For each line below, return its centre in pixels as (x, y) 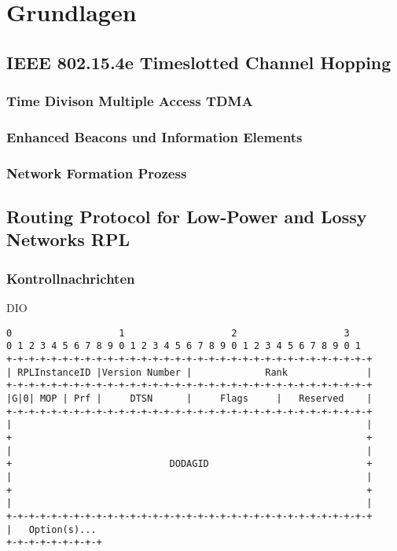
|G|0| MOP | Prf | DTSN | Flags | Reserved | (189, 398)
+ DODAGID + (189, 464)
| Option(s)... (51, 529)
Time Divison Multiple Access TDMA (130, 101)
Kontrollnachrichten (71, 278)
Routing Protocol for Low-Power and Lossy (187, 217)
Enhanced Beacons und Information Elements (154, 136)
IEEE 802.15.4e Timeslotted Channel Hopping (199, 62)
